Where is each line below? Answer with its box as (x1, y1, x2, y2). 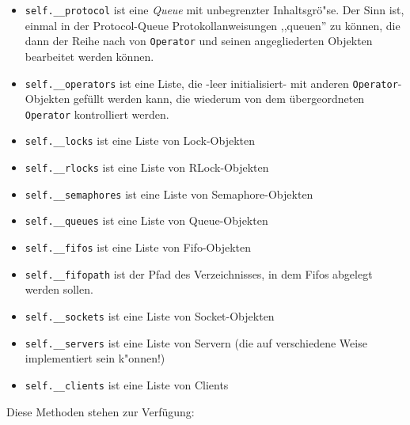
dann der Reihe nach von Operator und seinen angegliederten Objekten (25, 32, 373, 49)
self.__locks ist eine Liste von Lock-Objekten (25, 132, 256, 149)
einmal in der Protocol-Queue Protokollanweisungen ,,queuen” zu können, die (25, 17, 401, 33)
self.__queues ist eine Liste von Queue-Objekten (25, 212, 268, 229)
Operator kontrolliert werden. (25, 105, 169, 122)
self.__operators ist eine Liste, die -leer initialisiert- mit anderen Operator (25, 74, 398, 91)
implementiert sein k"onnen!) (25, 350, 165, 366)
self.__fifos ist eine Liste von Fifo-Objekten (25, 239, 251, 256)
